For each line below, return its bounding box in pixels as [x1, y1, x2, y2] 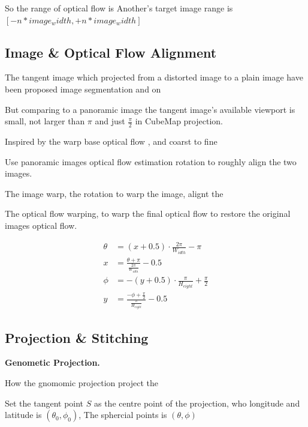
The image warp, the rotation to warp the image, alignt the [5, 187, 224, 199]
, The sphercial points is [78, 408, 167, 421]
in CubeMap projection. [135, 115, 223, 127]
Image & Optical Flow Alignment [5, 43, 217, 61]
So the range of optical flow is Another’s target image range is [5, 2, 233, 14]
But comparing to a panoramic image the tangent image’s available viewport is [5, 103, 295, 115]
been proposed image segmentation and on [5, 82, 161, 95]
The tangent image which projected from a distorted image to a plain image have [5, 71, 303, 83]
